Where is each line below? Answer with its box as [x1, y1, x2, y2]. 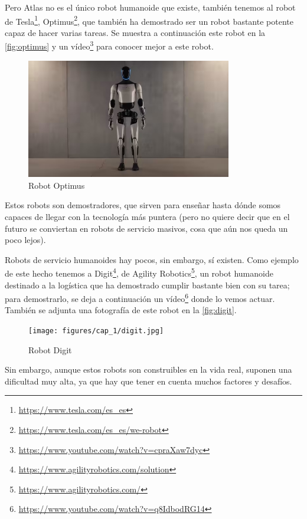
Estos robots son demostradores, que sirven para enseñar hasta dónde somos [5, 199, 281, 211]
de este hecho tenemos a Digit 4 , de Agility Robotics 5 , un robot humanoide [5, 265, 273, 279]
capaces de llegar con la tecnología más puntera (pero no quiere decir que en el [5, 210, 290, 222]
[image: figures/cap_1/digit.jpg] [28, 327, 164, 336]
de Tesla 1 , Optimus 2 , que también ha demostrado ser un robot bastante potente [5, 13, 293, 27]
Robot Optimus [28, 179, 85, 191]
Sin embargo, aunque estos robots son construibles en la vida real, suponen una [5, 363, 292, 376]
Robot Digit [28, 343, 72, 356]
